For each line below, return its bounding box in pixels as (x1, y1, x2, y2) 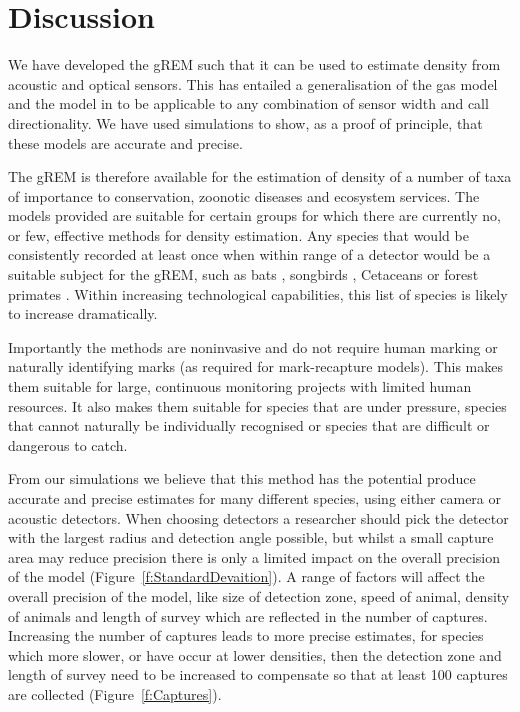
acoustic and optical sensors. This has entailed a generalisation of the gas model (8, 73, 498, 94)
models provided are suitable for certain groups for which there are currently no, (8, 205, 501, 226)
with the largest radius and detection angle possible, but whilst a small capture (8, 527, 494, 548)
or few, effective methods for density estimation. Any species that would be (8, 224, 469, 245)
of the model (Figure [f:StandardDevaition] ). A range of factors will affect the (8, 566, 485, 587)
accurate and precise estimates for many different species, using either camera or (8, 488, 501, 508)
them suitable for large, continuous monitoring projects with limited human (8, 376, 472, 397)
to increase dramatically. (8, 303, 158, 324)
